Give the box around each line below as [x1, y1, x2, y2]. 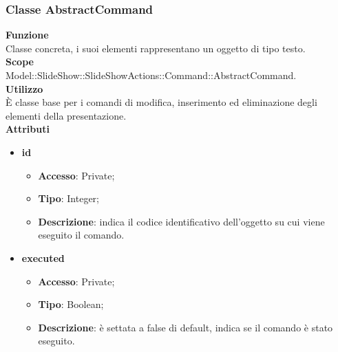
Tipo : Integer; [38, 191, 99, 206]
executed [21, 250, 65, 265]
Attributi [6, 122, 50, 136]
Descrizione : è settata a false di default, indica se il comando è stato [38, 320, 333, 334]
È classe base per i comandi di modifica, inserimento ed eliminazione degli [6, 95, 317, 109]
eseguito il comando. [38, 228, 125, 242]
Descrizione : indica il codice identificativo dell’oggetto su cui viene [38, 214, 325, 228]
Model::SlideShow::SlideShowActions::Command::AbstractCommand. [6, 68, 297, 82]
